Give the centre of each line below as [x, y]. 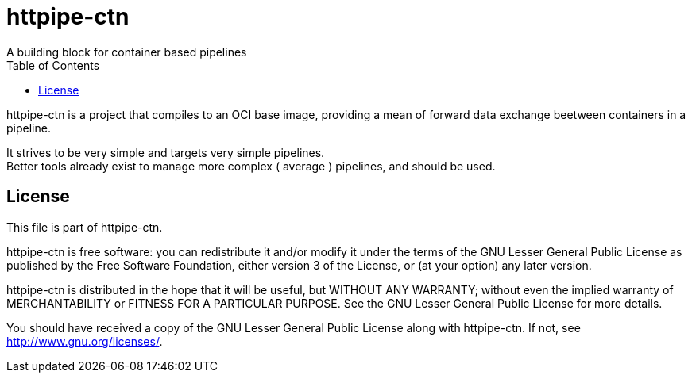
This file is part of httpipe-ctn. [85, 227]
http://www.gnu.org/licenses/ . [85, 341]
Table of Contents [53, 65]
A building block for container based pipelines [127, 52]
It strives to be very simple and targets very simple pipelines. [166, 152]
